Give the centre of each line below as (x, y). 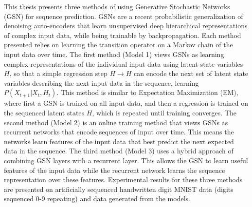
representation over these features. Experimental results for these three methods (123, 179)
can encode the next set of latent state (191, 73)
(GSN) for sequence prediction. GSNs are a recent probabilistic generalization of (124, 16)
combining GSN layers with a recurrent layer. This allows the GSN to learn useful (126, 160)
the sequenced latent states (44, 112)
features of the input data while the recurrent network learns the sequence (115, 170)
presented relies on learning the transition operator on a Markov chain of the (118, 45)
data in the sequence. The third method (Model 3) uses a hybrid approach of (119, 151)
